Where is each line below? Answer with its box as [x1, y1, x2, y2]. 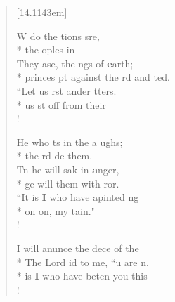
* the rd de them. [16, 148, 93, 163]
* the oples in [16, 42, 75, 57]
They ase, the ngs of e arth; [16, 55, 134, 70]
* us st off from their [16, 97, 106, 112]
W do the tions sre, [16, 28, 100, 43]
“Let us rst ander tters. [16, 83, 117, 98]
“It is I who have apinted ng [16, 190, 139, 204]
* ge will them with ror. [16, 176, 119, 190]
